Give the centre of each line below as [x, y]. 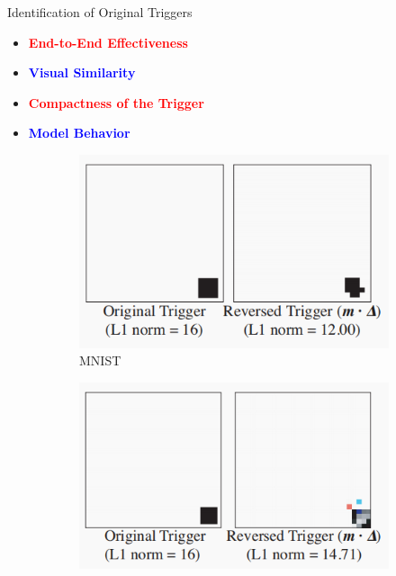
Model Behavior [79, 133]
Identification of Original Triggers [100, 12]
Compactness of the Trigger [116, 102]
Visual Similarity [82, 72]
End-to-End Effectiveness [108, 42]
